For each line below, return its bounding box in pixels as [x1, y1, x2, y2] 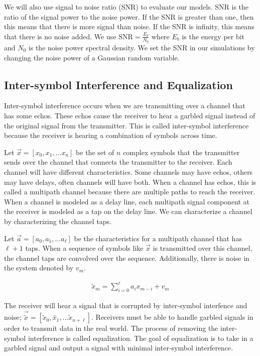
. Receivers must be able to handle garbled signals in [91, 312, 253, 322]
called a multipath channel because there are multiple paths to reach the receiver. [4, 186, 255, 197]
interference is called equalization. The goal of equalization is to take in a [28, 332, 253, 343]
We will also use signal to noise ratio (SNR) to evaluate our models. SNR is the [4, 2, 249, 12]
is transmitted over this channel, [153, 243, 252, 253]
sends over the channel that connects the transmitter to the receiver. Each [4, 157, 232, 167]
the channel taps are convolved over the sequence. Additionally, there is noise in [4, 252, 249, 263]
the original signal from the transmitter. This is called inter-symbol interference [4, 120, 249, 130]
